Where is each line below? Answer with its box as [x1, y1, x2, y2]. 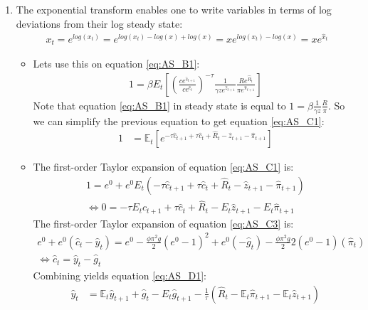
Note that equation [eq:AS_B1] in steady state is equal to [33, 97, 286, 112]
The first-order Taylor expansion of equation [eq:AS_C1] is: [33, 159, 294, 174]
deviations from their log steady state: [16, 16, 183, 31]
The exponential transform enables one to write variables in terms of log [16, 2, 332, 16]
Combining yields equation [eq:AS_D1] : [33, 267, 206, 282]
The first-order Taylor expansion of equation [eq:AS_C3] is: [33, 215, 294, 230]
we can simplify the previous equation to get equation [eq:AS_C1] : [33, 113, 325, 128]
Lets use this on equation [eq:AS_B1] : [33, 56, 200, 71]
